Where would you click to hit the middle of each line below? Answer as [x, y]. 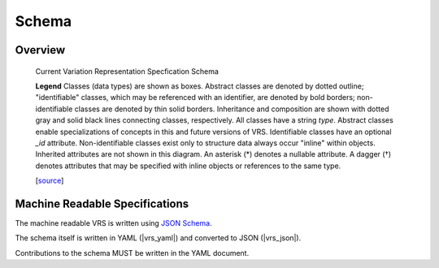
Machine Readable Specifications [102, 203]
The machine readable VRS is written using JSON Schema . [113, 223]
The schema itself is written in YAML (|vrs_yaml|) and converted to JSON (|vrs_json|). [158, 238]
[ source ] [50, 181]
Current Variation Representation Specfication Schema [127, 71]
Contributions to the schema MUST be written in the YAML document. [132, 253]
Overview [40, 50]
